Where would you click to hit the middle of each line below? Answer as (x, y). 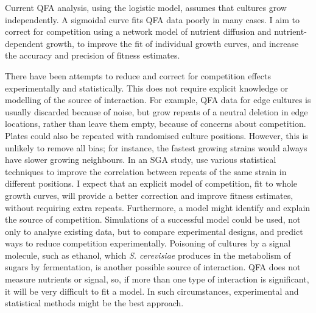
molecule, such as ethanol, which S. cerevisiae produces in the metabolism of (148, 255)
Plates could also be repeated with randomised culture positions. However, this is (156, 135)
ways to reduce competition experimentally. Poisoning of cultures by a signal (148, 243)
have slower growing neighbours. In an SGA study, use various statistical (141, 160)
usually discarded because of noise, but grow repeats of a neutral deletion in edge (156, 111)
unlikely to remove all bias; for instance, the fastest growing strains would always (156, 147)
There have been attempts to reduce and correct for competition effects (138, 75)
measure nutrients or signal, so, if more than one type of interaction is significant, (157, 279)
